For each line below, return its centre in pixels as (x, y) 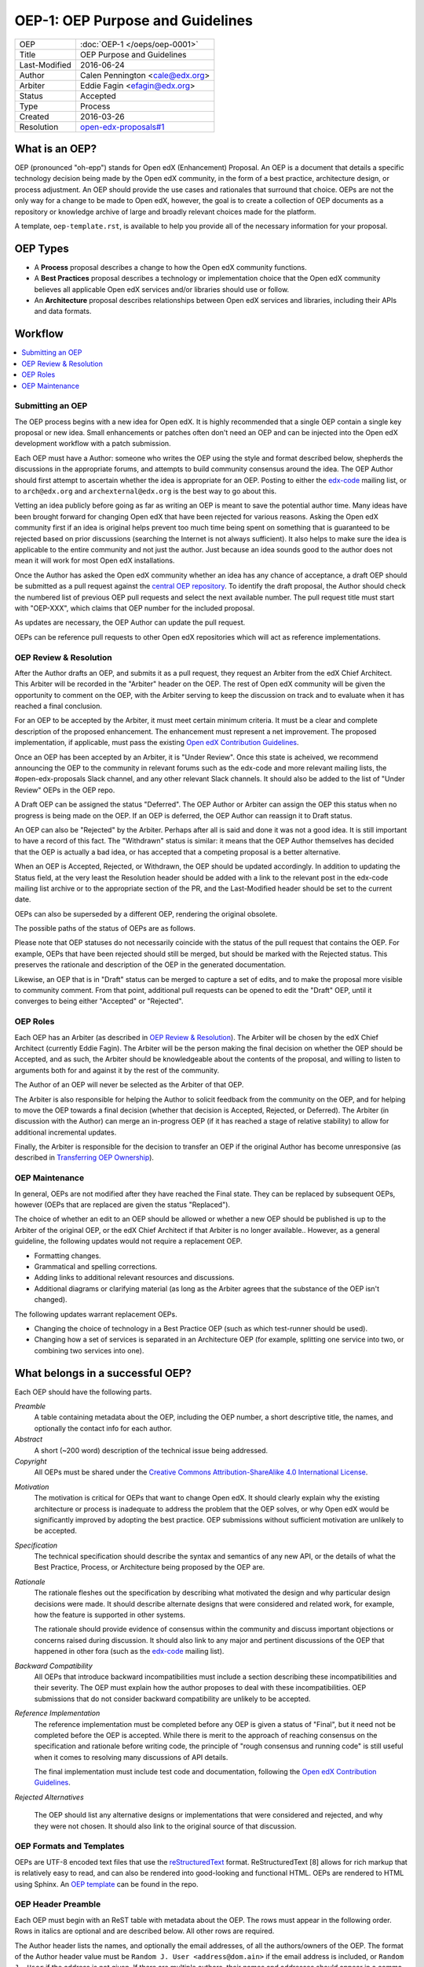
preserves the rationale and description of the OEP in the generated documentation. (150, 965)
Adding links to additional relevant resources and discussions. (134, 1278)
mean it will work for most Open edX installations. (95, 561)
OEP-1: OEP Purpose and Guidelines (133, 20)
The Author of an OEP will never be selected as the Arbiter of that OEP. (129, 1085)
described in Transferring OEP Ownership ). (84, 1157)
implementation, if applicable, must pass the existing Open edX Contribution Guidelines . (157, 743)
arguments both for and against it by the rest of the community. (117, 1070)
